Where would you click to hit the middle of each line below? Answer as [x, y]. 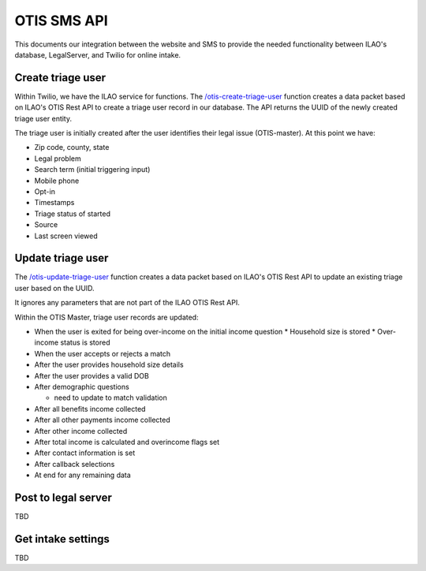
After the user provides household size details [109, 365]
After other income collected [81, 431]
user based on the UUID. [54, 288]
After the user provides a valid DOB [92, 375]
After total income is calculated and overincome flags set [127, 442]
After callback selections [75, 464]
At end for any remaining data [83, 475]
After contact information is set [85, 453]
